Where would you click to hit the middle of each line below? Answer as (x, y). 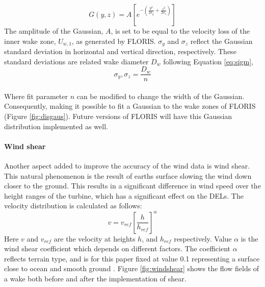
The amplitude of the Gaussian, (54, 31)
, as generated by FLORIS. (114, 41)
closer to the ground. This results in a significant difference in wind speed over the (132, 186)
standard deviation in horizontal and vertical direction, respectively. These (120, 51)
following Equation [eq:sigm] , (208, 61)
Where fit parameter (36, 96)
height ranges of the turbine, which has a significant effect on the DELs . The (124, 195)
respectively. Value (203, 238)
